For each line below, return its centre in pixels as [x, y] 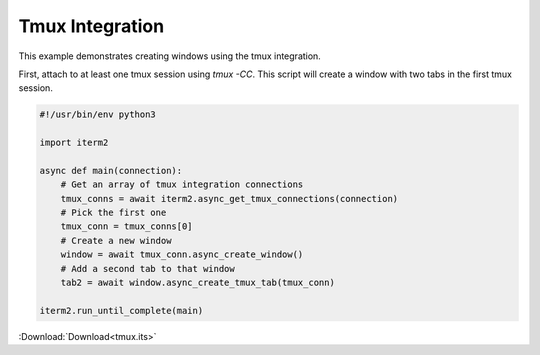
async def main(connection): [111, 170]
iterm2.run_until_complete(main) [121, 310]
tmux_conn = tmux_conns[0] [127, 226]
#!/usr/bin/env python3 [98, 114]
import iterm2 [74, 143]
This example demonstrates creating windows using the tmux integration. [170, 56]
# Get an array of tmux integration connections [182, 184]
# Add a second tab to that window [147, 268]
